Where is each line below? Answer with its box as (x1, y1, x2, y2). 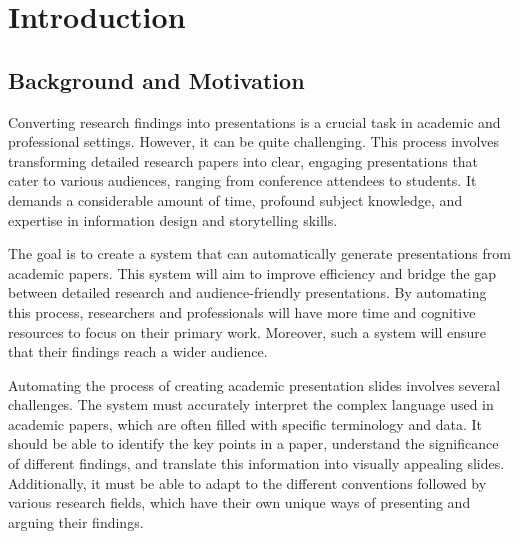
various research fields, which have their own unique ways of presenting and (8, 492, 471, 513)
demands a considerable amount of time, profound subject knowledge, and (8, 189, 463, 210)
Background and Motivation (8, 64, 305, 95)
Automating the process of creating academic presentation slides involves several (8, 374, 501, 395)
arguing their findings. (8, 511, 144, 532)
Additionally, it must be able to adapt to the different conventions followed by (8, 472, 487, 493)
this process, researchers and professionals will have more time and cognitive (8, 301, 476, 322)
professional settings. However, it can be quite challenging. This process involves (8, 131, 500, 152)
